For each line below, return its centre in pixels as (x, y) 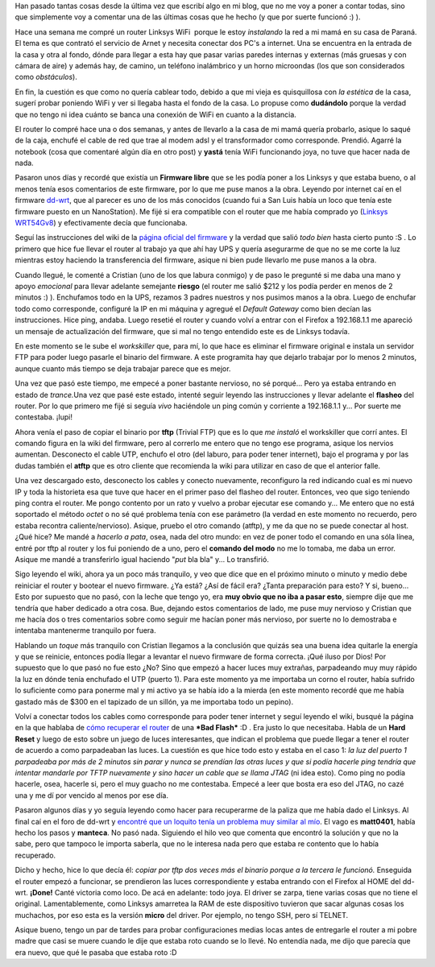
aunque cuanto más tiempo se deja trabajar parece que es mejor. (123, 368)
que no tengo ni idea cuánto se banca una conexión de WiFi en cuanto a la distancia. (156, 114)
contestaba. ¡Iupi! (43, 417)
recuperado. (35, 855)
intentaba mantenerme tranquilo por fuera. (85, 630)
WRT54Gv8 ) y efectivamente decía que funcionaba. (101, 223)
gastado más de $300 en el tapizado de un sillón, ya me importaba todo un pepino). (154, 701)
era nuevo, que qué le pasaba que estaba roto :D (96, 952)
